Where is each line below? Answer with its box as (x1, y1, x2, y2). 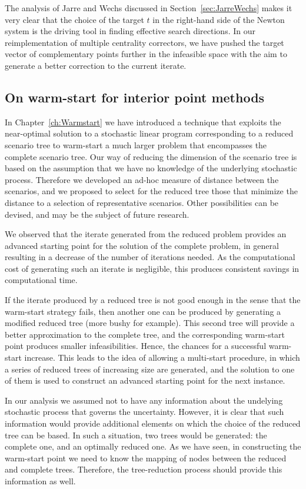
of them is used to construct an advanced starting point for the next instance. (5, 374, 285, 387)
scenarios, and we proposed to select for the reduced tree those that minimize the (5, 185, 298, 197)
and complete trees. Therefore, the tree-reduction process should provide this (5, 463, 282, 475)
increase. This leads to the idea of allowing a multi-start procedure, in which (24, 351, 300, 364)
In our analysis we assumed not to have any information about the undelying (5, 394, 283, 406)
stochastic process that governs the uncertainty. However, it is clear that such (5, 405, 284, 418)
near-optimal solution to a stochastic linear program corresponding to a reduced (5, 127, 294, 139)
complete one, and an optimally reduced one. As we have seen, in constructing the (5, 440, 301, 453)
